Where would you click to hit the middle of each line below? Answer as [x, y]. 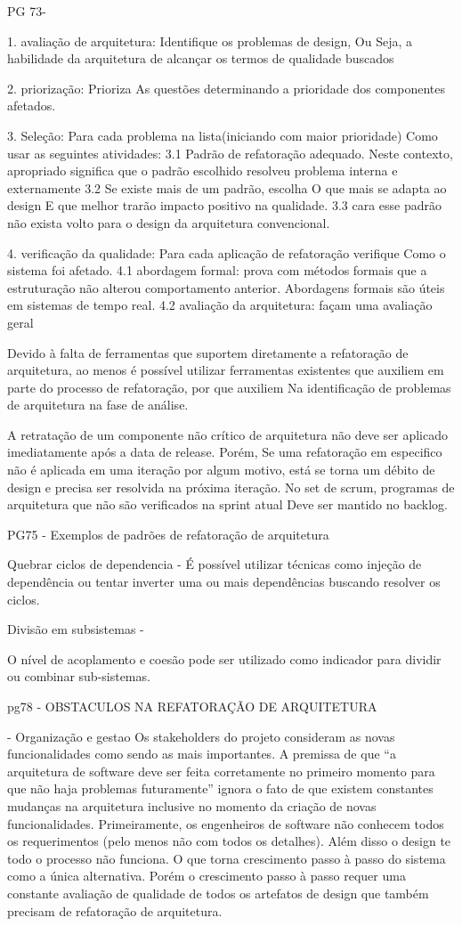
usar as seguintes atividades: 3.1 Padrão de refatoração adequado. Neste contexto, [230, 153]
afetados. [32, 106]
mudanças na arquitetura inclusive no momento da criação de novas [192, 805]
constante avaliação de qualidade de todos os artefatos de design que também [218, 893]
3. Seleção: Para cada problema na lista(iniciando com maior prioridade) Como [223, 135]
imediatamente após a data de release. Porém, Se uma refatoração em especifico [225, 452]
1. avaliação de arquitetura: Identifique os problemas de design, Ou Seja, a [210, 41]
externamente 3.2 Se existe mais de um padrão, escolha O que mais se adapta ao [227, 187]
